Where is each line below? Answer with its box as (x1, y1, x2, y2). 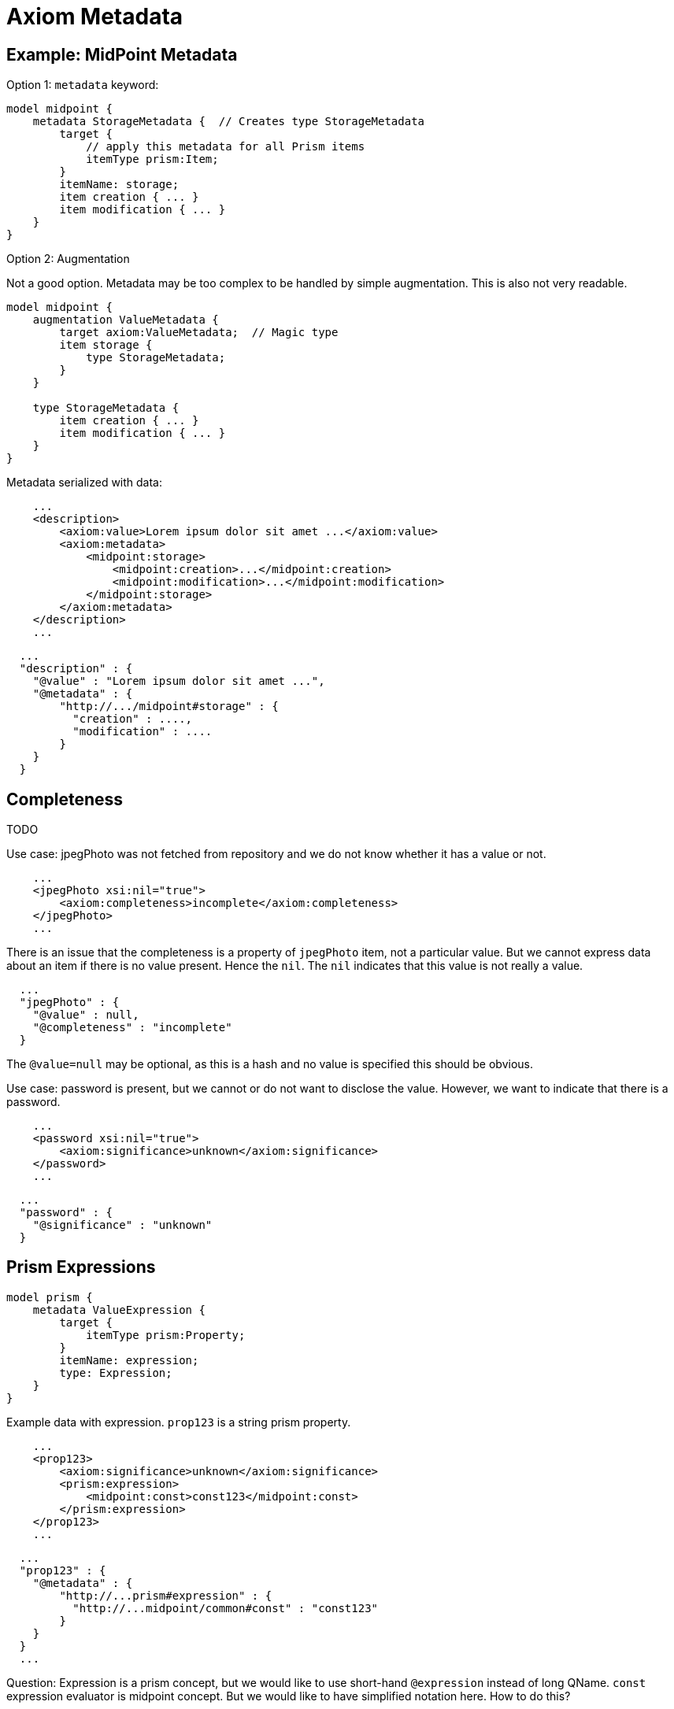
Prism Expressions (6, 1257, 156, 1278)
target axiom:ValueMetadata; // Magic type (59, 326, 339, 339)
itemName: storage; (59, 178, 180, 191)
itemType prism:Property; (86, 1328, 246, 1341)
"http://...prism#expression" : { (59, 1589, 272, 1602)
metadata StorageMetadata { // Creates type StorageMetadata (32, 115, 425, 128)
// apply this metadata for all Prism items (86, 140, 365, 154)
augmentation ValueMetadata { (32, 313, 219, 327)
